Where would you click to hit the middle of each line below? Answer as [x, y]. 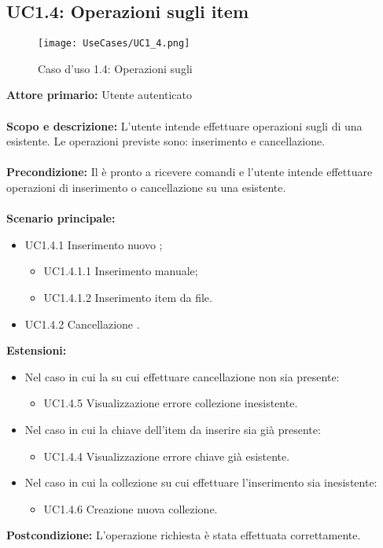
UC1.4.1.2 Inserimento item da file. [128, 297]
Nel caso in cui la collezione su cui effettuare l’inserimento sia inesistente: [201, 482]
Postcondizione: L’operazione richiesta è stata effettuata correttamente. [184, 535]
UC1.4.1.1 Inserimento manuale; [121, 271]
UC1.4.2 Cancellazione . [82, 324]
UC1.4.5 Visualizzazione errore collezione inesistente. [171, 403]
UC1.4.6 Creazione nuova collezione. [131, 508]
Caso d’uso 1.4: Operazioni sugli [115, 68]
